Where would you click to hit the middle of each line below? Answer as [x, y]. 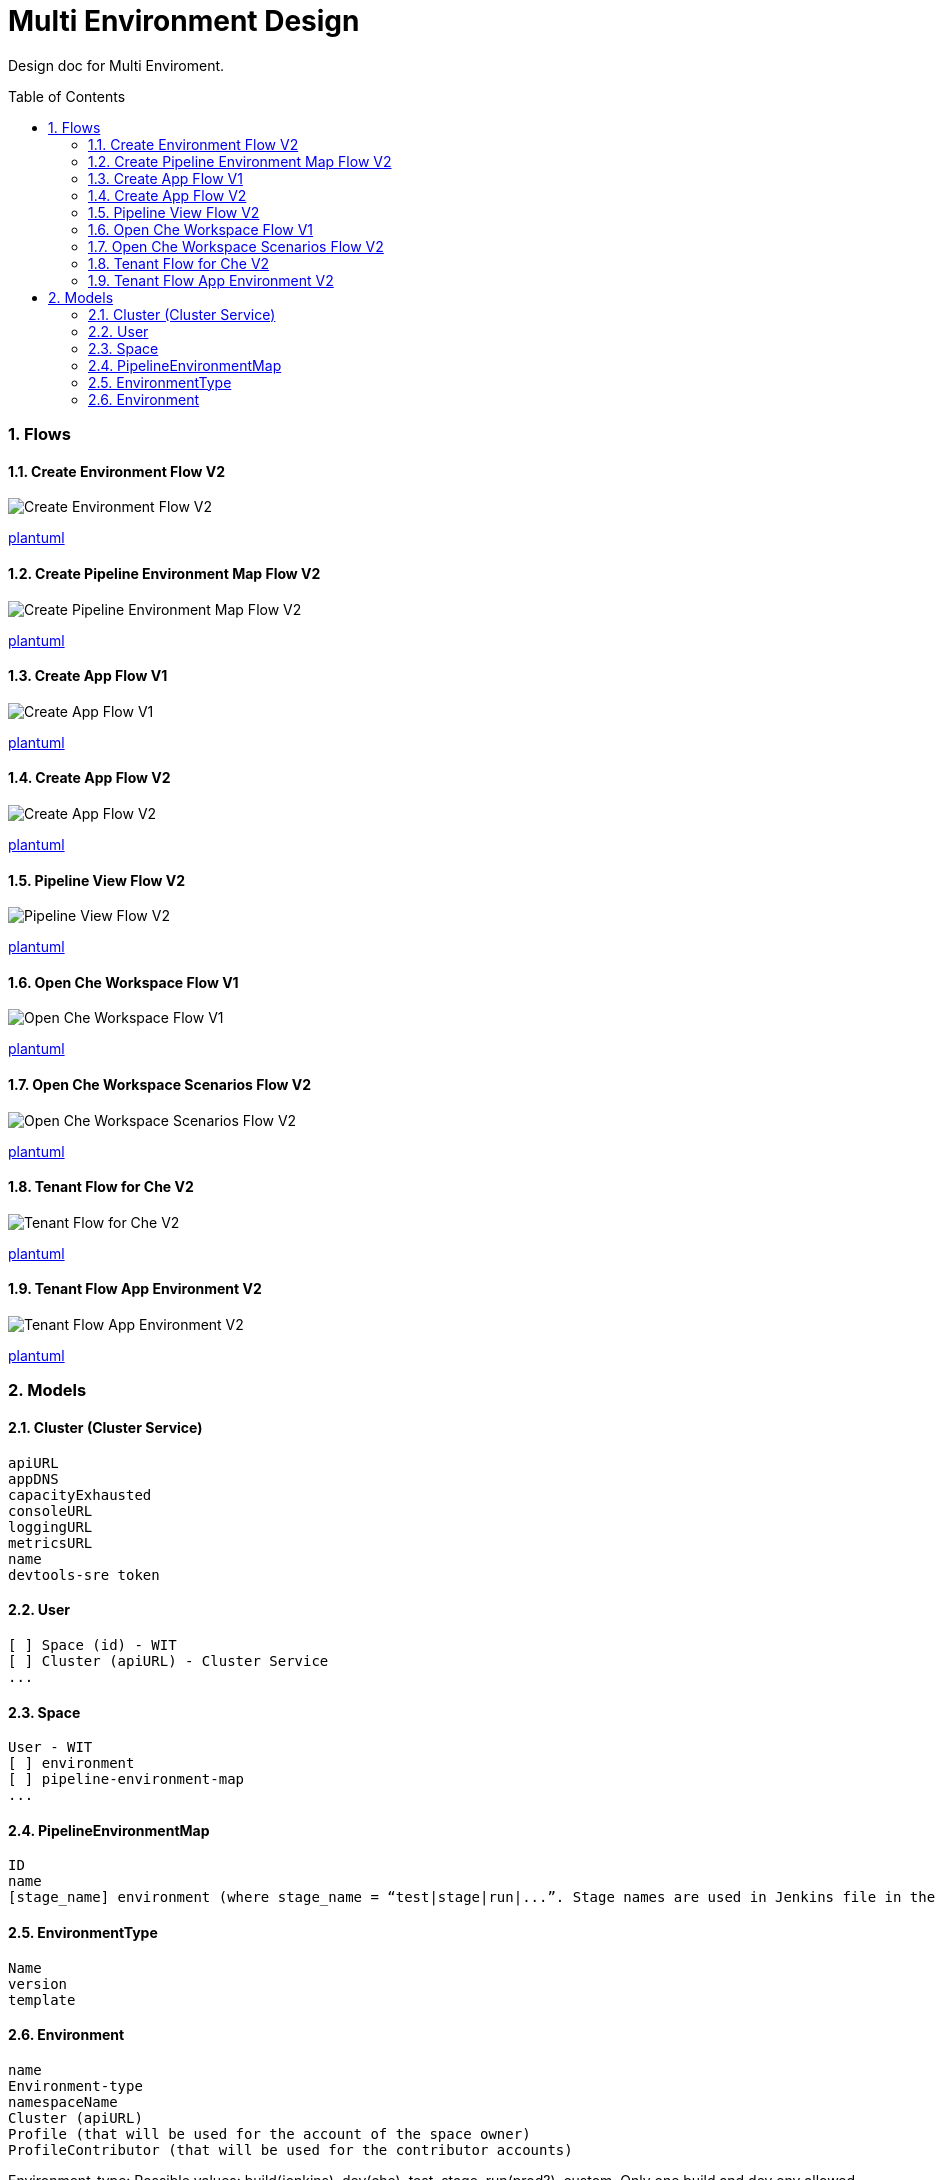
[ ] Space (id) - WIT [92, 1644]
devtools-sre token [84, 1574]
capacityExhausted [80, 1494]
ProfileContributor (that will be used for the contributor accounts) [290, 2149]
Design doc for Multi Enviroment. [116, 65]
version [38, 1983]
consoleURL [50, 1510]
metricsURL [50, 1542]
